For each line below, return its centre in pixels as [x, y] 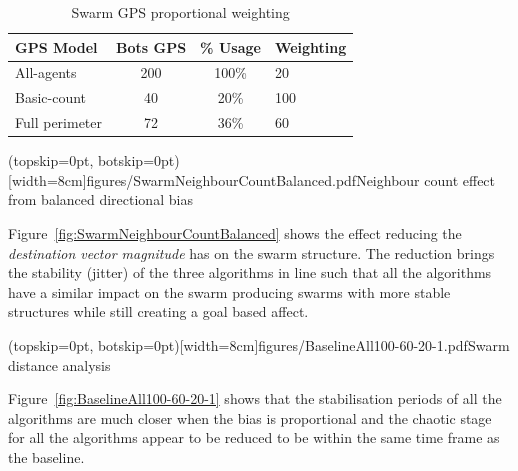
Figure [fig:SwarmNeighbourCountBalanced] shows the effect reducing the [235, 233]
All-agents [46, 72]
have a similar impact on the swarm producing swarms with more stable [229, 291]
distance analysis [59, 364]
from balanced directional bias [100, 199]
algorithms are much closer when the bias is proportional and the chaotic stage [250, 417]
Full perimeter [59, 122]
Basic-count [51, 97]
